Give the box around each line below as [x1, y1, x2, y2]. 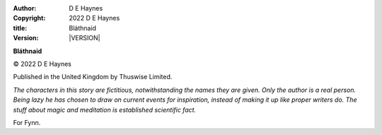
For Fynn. [13, 118, 41, 127]
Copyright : [13, 14, 46, 23]
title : [13, 23, 28, 32]
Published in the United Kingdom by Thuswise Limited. [13, 73, 173, 81]
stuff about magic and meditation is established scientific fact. [13, 105, 197, 114]
